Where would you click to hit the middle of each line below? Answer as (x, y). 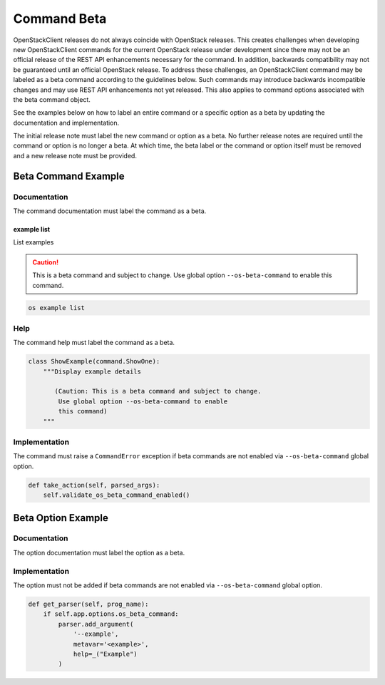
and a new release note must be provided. (75, 155)
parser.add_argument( (96, 624)
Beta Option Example (61, 518)
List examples (34, 242)
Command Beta (60, 19)
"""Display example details (92, 371)
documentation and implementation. (66, 123)
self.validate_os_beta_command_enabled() (117, 495)
